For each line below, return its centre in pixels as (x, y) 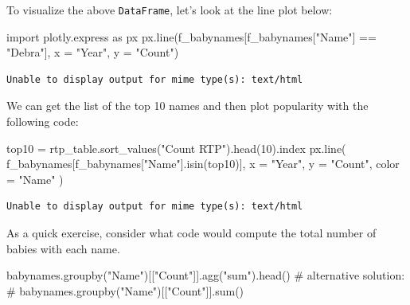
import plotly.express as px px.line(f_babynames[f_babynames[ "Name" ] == (191, 36)
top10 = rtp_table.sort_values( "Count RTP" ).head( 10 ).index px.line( (176, 148)
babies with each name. (63, 248)
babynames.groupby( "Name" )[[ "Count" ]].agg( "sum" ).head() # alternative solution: (206, 275)
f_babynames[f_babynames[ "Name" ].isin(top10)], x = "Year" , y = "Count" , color (203, 164)
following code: (43, 121)
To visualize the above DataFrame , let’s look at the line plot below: (170, 10)
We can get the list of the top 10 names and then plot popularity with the (187, 106)
